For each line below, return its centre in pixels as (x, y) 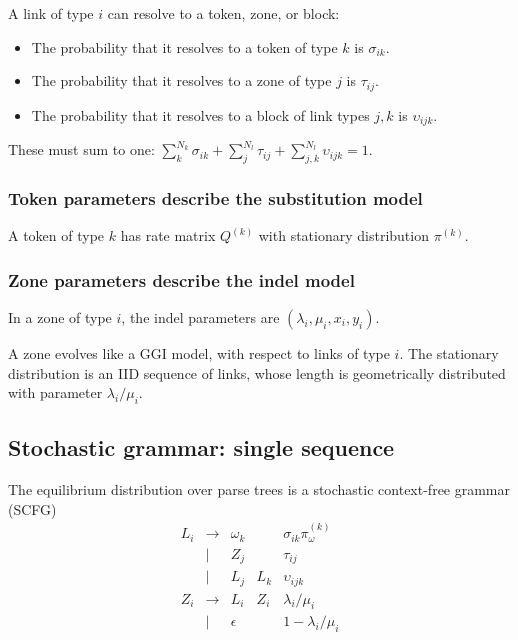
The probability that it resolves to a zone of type (181, 80)
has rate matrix (168, 235)
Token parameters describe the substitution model (215, 197)
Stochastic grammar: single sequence (201, 447)
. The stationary (449, 352)
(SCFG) (32, 508)
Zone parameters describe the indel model (181, 279)
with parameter (55, 392)
